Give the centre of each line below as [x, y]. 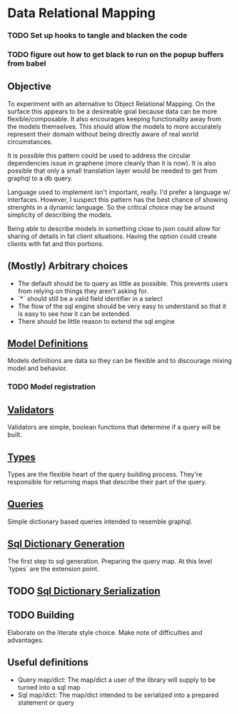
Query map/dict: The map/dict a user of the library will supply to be [117, 680]
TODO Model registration [52, 387]
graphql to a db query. [40, 178]
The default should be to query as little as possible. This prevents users [123, 283]
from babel [27, 63]
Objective [30, 87]
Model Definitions [48, 344]
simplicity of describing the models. [60, 215]
